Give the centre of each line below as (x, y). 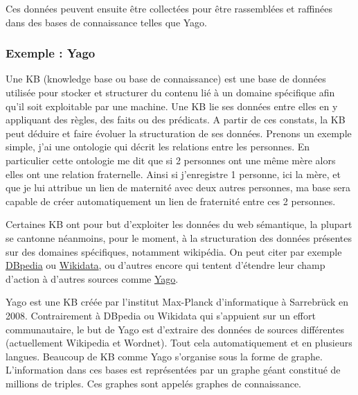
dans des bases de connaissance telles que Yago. (106, 22)
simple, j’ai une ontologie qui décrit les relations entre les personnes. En (158, 147)
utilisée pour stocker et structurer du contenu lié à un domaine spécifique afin (170, 92)
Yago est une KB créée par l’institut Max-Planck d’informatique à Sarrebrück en (177, 302)
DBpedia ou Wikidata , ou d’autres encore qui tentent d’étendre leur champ (165, 265)
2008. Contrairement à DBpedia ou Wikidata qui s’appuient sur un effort (161, 315)
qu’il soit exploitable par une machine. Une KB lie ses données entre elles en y (172, 106)
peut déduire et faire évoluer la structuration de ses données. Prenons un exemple (179, 133)
